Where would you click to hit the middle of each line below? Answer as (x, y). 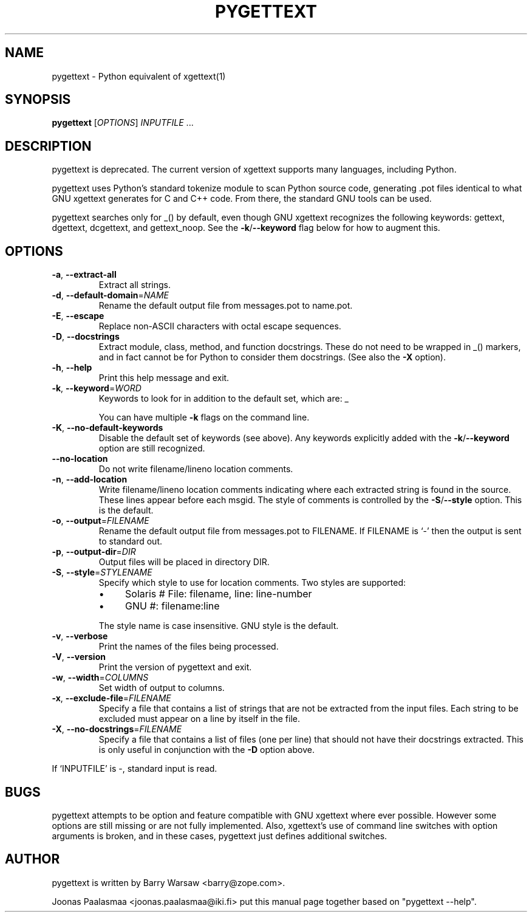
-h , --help (72, 368)
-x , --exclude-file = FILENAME (111, 698)
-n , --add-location (90, 479)
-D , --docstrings (86, 337)
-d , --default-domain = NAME (110, 295)
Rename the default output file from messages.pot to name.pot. (226, 306)
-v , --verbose (80, 636)
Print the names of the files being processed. (189, 647)
